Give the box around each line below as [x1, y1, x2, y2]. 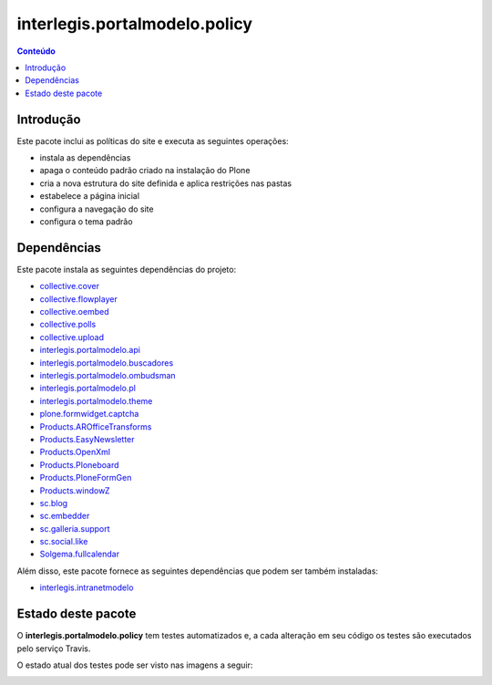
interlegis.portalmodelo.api [39, 345, 141, 356]
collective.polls [39, 319, 97, 330]
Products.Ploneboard [39, 459, 119, 470]
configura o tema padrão [39, 215, 133, 227]
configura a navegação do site [39, 203, 154, 214]
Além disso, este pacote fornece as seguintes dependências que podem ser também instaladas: [16, 566, 378, 576]
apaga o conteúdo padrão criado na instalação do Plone [39, 165, 251, 176]
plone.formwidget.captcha [39, 409, 139, 420]
